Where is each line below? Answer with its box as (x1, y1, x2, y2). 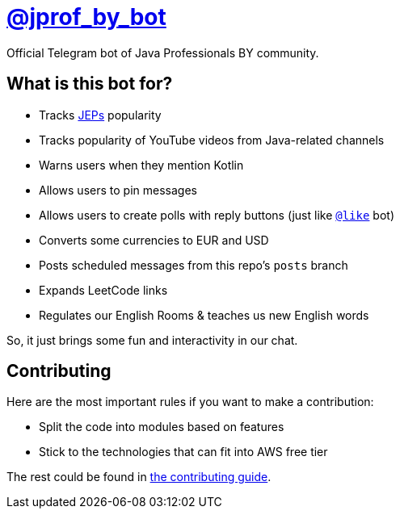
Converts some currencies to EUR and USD (39, 232, 269, 247)
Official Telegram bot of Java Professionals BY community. (6, 45, 319, 60)
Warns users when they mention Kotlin (39, 157, 244, 172)
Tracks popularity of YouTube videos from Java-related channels (39, 132, 385, 147)
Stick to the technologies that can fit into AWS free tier (39, 445, 328, 459)
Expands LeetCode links (39, 283, 168, 297)
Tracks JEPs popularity (39, 107, 162, 122)
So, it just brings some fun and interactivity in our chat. (6, 333, 298, 347)
